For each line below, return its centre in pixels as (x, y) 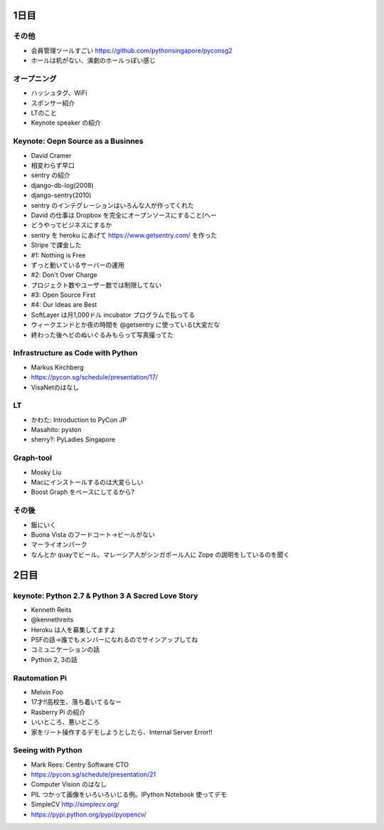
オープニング (35, 78)
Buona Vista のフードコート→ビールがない (93, 535)
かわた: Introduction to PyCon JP (79, 419)
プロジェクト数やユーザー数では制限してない (96, 285)
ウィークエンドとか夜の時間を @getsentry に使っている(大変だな (126, 325)
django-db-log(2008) (62, 185)
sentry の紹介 (50, 175)
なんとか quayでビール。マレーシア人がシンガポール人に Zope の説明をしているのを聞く (160, 555)
